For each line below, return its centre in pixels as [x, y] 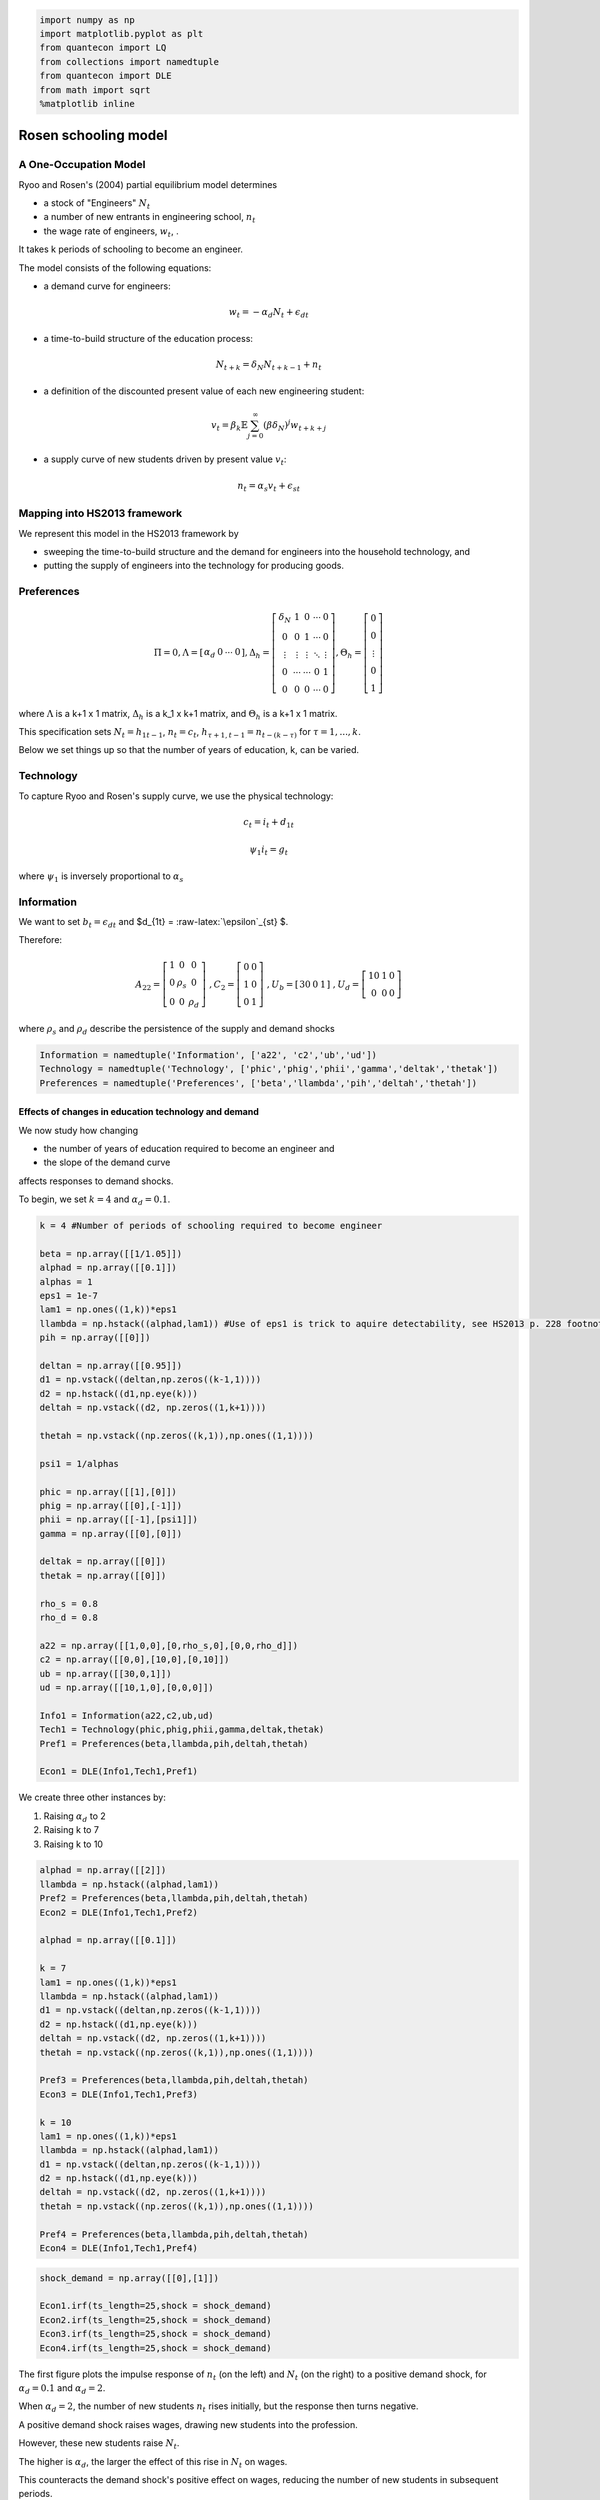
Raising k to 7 [71, 1830]
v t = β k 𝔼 [230, 426]
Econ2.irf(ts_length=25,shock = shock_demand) [155, 2319]
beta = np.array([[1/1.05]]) [111, 1253]
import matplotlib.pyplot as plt [121, 33]
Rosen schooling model [93, 135]
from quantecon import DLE [105, 76]
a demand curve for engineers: [107, 286]
